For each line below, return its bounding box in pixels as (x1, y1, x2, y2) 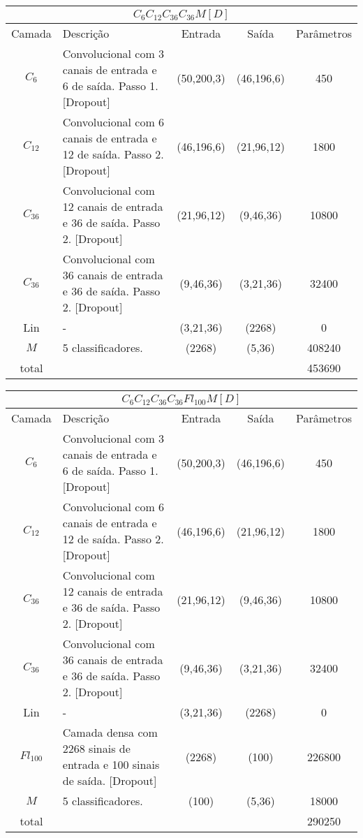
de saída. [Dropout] (62, 772, 157, 788)
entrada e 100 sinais (62, 756, 160, 772)
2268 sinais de (62, 740, 131, 756)
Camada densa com (62, 724, 158, 740)
